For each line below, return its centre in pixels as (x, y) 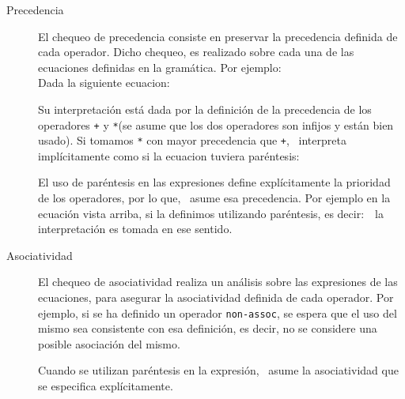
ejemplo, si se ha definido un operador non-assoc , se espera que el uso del (218, 312)
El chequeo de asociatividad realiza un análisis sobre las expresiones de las (218, 282)
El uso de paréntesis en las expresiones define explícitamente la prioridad (214, 182)
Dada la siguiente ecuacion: (104, 83)
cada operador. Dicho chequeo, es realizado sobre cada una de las (196, 52)
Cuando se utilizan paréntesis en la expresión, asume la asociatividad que (218, 370)
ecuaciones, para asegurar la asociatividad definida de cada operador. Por (216, 297)
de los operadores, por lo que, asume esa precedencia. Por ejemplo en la (214, 198)
